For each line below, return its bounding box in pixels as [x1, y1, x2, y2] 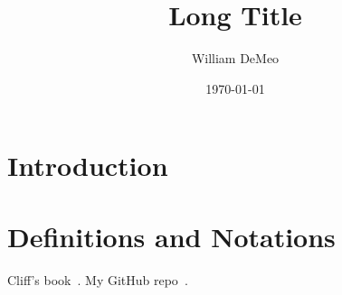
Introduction [7, 147, 168, 184]
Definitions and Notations [7, 217, 336, 254]
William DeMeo [191, 49, 280, 68]
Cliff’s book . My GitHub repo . [7, 270, 188, 289]
